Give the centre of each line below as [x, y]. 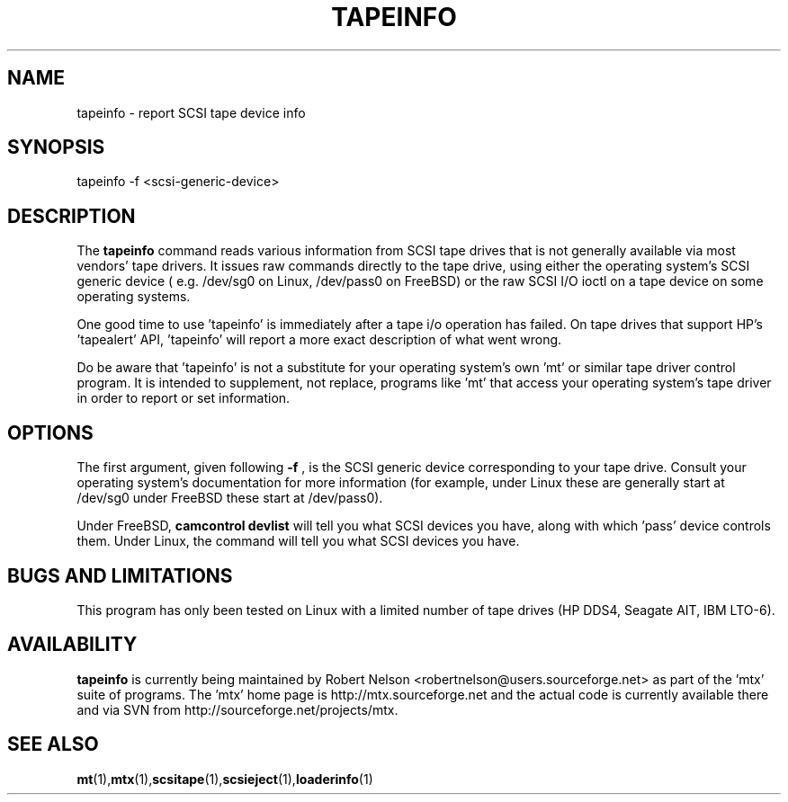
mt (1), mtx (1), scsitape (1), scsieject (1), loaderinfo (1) [225, 779]
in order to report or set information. [184, 398]
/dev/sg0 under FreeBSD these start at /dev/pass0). [230, 498]
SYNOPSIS [56, 147]
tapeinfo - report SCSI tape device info [191, 112]
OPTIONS [50, 432]
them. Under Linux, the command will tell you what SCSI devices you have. [298, 541]
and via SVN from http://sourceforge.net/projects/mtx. [237, 709]
